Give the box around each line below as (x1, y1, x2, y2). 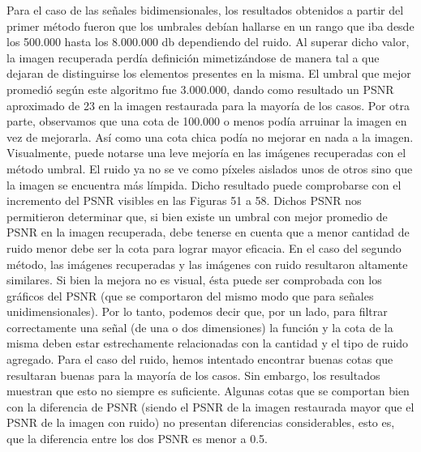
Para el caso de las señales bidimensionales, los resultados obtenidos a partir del (6, 2, 404, 18)
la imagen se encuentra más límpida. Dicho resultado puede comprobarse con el (6, 176, 402, 193)
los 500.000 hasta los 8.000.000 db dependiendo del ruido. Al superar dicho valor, (6, 33, 410, 50)
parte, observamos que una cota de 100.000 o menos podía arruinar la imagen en (6, 113, 407, 130)
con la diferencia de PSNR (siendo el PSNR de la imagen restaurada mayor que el (6, 398, 415, 415)
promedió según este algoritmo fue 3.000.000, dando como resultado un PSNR (6, 80, 394, 97)
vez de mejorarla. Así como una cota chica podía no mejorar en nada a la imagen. (6, 128, 414, 145)
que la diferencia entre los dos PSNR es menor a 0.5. (6, 430, 268, 447)
